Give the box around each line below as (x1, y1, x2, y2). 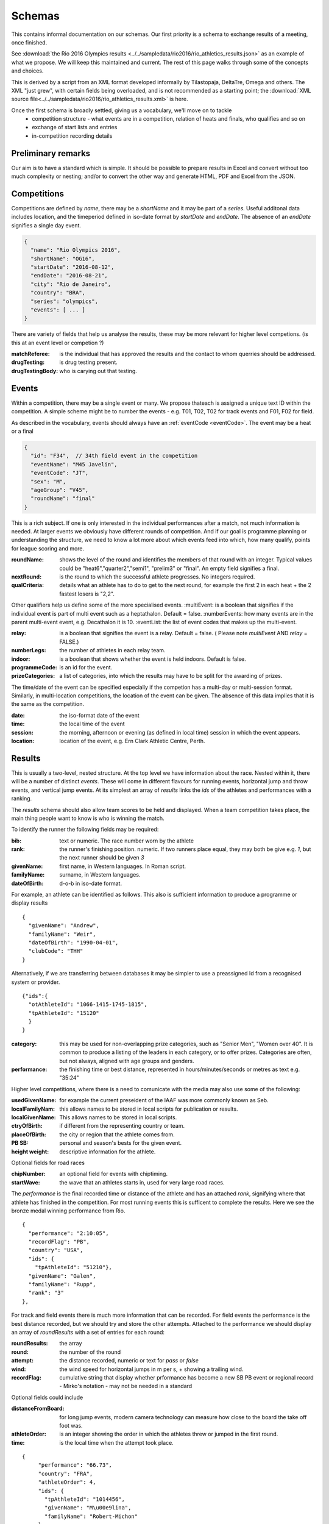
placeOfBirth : (11, 1131, 47, 1138)
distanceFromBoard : (11, 1405, 65, 1412)
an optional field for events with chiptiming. (59, 1170, 168, 1178)
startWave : (11, 1178, 40, 1186)
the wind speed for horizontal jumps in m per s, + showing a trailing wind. (59, 1366, 244, 1373)
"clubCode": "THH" (28, 948, 83, 955)
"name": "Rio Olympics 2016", (30, 247, 121, 254)
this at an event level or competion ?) (11, 339, 104, 346)
